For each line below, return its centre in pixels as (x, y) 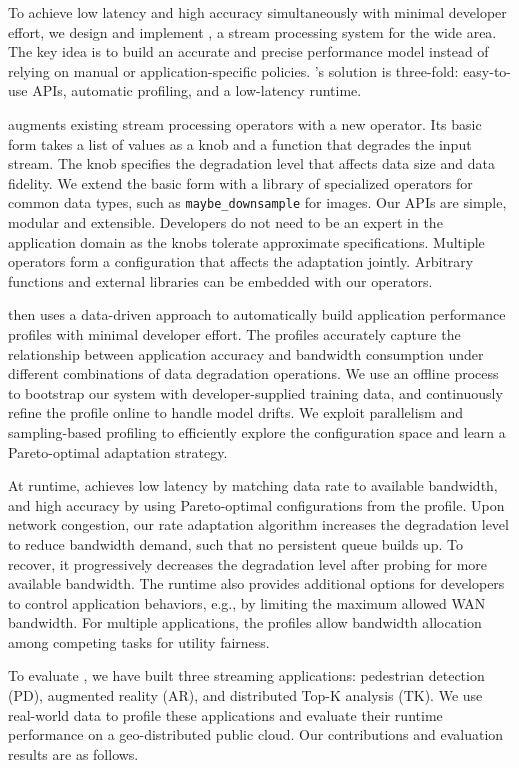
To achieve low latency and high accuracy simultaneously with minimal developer (257, 12)
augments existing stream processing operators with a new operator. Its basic (245, 123)
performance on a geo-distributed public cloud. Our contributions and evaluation (256, 734)
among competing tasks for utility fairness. (139, 641)
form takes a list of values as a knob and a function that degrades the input (240, 143)
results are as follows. (73, 753)
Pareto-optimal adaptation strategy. (118, 451)
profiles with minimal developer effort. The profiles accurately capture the (234, 333)
